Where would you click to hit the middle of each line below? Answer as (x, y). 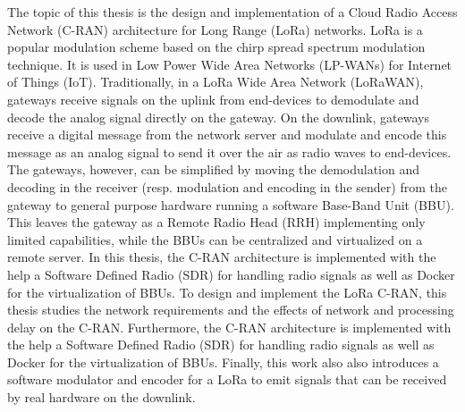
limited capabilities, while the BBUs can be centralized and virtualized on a (215, 239)
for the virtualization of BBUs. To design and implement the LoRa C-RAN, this (227, 292)
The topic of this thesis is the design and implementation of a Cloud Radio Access (232, 12)
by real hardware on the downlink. (101, 397)
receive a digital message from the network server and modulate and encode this (227, 135)
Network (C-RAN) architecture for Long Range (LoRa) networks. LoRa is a (215, 29)
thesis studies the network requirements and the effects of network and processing (231, 310)
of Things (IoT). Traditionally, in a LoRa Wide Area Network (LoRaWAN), (216, 82)
